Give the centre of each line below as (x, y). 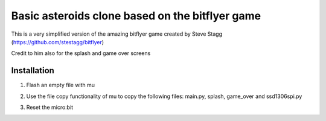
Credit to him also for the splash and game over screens (81, 53)
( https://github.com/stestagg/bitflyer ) (58, 42)
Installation (33, 70)
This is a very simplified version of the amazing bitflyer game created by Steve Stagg (117, 34)
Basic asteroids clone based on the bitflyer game (136, 16)
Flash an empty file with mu (61, 85)
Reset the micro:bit (50, 107)
